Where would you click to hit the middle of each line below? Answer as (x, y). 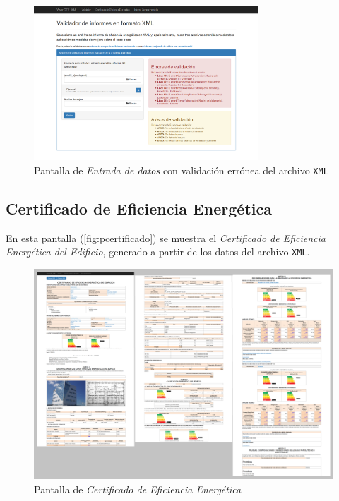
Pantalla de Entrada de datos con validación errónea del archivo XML (181, 170)
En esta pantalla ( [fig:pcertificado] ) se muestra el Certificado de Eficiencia (166, 237)
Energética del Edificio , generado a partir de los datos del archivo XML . (158, 252)
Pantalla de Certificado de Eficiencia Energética (138, 489)
